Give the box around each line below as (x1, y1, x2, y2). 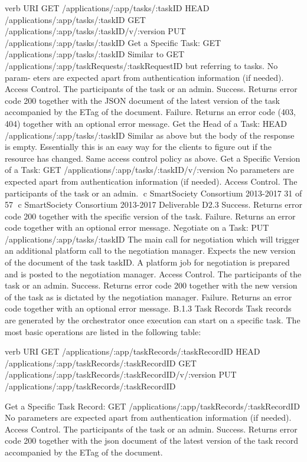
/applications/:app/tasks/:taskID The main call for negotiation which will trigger (5, 232, 300, 245)
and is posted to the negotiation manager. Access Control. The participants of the (5, 267, 302, 280)
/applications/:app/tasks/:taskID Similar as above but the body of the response (5, 129, 295, 141)
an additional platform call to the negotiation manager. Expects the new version (5, 244, 296, 257)
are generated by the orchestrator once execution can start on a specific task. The (5, 314, 301, 326)
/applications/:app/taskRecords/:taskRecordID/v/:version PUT (5, 368, 237, 381)
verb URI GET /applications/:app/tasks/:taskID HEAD (5, 2, 210, 14)
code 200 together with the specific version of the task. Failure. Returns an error (5, 209, 296, 222)
